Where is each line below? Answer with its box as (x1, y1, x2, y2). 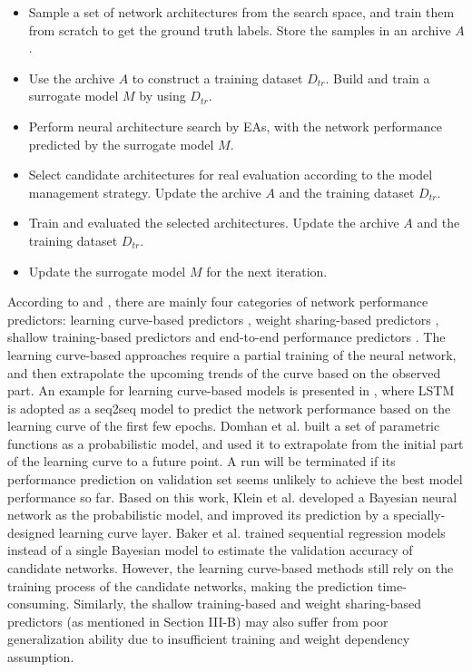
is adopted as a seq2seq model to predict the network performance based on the (7, 398, 451, 417)
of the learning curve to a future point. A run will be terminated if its (7, 452, 396, 471)
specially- (393, 505, 446, 524)
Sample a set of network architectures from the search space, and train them (28, 3, 455, 21)
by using (139, 86, 186, 105)
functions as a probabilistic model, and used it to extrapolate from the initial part (7, 433, 464, 453)
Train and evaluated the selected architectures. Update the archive (28, 213, 399, 232)
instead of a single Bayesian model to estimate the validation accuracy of (7, 541, 413, 560)
